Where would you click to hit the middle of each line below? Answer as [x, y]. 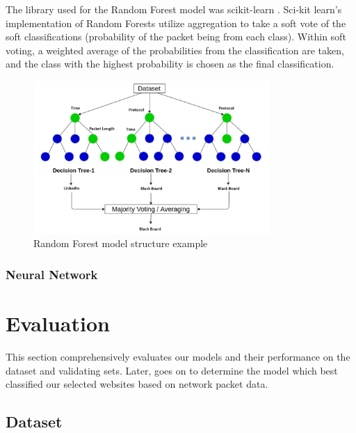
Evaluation [58, 323]
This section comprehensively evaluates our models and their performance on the [178, 357]
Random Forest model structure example [121, 243]
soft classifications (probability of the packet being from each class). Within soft [176, 37]
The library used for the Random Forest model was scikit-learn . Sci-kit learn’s [174, 9]
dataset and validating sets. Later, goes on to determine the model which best [172, 370]
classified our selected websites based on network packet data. [137, 384]
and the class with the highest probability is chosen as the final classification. [170, 64]
